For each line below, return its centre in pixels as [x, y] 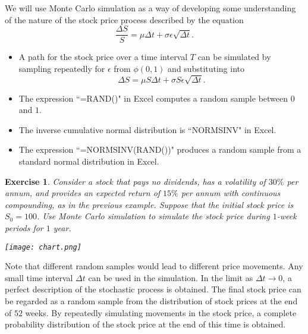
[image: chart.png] [43, 247]
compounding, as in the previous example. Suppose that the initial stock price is [149, 204]
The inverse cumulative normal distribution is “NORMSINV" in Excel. [147, 129]
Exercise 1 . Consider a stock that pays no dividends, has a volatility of [135, 181]
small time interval [39, 277]
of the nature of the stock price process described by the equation [124, 19]
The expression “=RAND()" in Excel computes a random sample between [153, 98]
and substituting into [206, 68]
